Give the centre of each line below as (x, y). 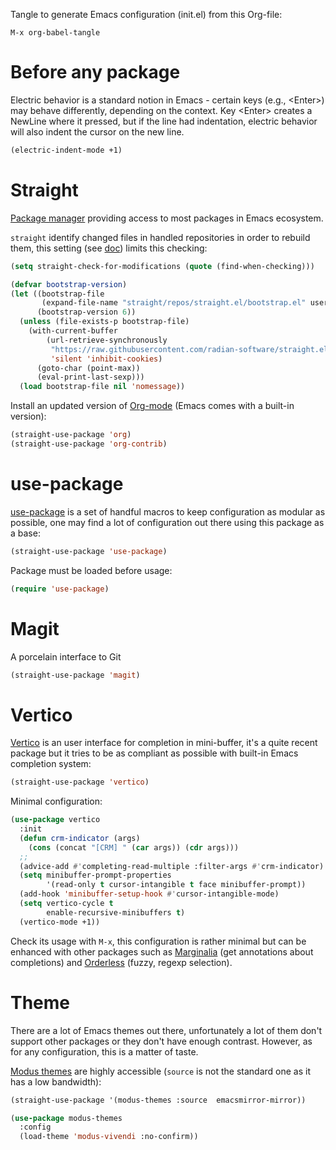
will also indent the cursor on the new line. (97, 131)
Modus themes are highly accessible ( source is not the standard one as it (160, 1071)
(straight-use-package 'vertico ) (80, 782)
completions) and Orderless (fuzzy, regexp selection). (121, 962)
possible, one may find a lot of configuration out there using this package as (167, 522)
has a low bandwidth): (56, 1081)
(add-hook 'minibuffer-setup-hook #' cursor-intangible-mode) (149, 894)
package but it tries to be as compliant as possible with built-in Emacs (154, 753)
